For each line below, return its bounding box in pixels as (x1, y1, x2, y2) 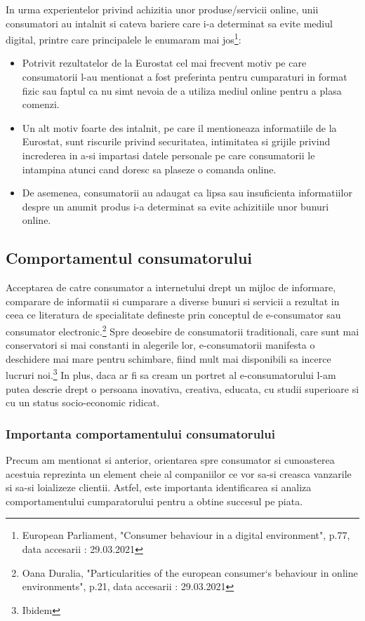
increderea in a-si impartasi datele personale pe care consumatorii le (22, 148, 315, 162)
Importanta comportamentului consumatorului (6, 425, 275, 442)
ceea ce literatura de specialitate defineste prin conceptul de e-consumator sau (6, 307, 341, 322)
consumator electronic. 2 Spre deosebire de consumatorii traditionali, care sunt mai (6, 321, 359, 338)
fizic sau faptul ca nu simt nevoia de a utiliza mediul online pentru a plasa (22, 83, 342, 98)
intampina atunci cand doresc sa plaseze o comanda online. (22, 161, 277, 176)
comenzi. (22, 97, 60, 112)
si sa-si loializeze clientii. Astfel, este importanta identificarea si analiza (6, 480, 312, 495)
